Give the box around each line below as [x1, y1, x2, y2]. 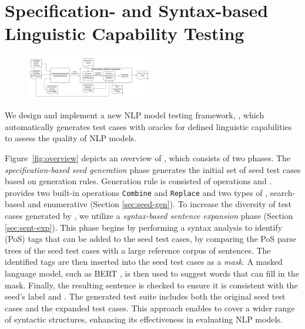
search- [270, 186, 296, 198]
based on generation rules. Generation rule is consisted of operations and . [5, 175, 272, 187]
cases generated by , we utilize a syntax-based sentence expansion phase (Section [5, 209, 293, 221]
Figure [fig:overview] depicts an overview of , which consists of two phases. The [5, 151, 291, 164]
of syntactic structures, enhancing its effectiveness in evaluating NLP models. [5, 313, 283, 325]
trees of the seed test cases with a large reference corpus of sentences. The [5, 244, 271, 256]
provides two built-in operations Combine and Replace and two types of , [5, 186, 268, 198]
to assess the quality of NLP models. [5, 132, 136, 144]
